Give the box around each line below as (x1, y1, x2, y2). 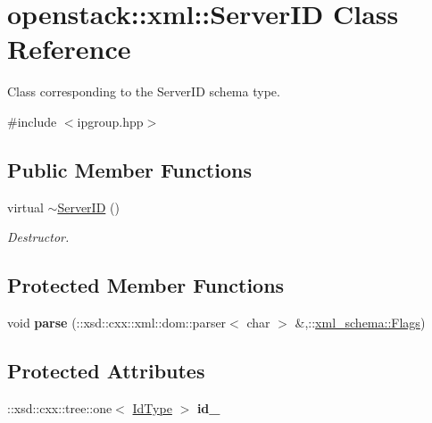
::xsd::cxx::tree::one (7, 398, 112, 417)
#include (7, 112, 57, 130)
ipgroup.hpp (77, 112, 144, 130)
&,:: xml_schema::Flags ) (295, 313, 426, 332)
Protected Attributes (7, 357, 205, 385)
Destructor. (7, 228, 70, 246)
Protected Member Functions (7, 271, 285, 299)
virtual (7, 197, 44, 216)
